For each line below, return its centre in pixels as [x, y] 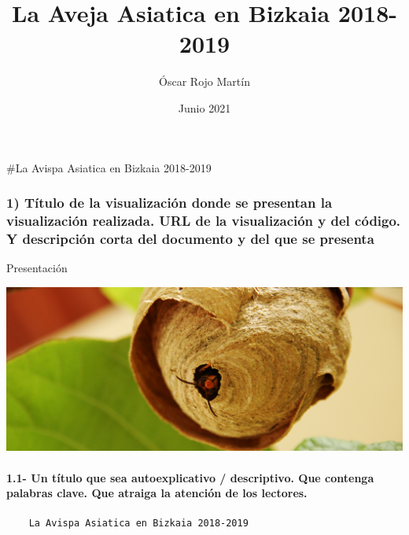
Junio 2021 [204, 107]
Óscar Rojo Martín [204, 81]
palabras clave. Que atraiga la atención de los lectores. [157, 493]
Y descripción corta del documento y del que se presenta [190, 238]
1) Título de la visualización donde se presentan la [169, 203]
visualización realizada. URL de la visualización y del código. [204, 220]
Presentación [37, 268]
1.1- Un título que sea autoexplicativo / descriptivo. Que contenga [190, 477]
